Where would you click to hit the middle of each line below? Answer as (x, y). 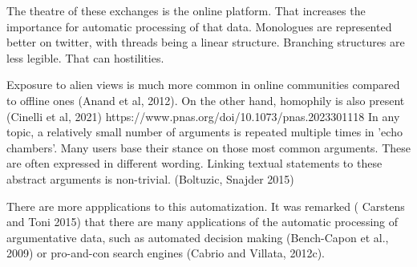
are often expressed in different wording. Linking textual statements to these (194, 163)
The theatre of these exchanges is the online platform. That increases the (186, 10)
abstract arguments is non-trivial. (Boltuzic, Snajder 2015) (150, 178)
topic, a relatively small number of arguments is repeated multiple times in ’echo (204, 132)
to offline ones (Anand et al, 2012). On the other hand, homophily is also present (206, 100)
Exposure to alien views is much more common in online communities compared (203, 85)
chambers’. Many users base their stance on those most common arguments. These (208, 147)
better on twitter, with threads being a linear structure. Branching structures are (206, 42)
